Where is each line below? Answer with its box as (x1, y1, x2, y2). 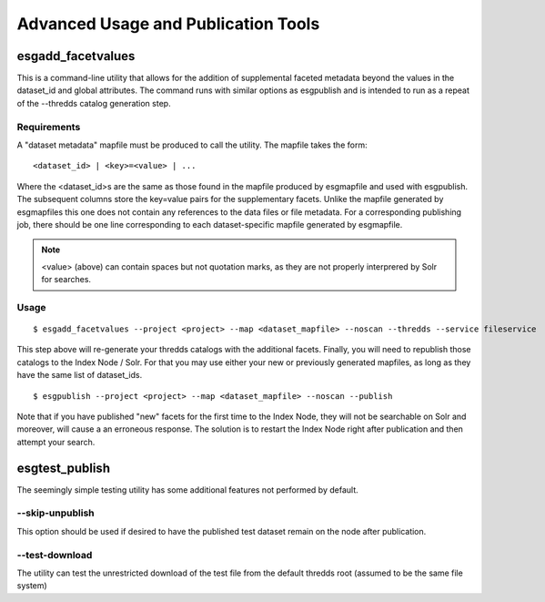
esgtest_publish (16, 460, 111, 475)
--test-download (16, 548, 93, 561)
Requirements (16, 120, 81, 133)
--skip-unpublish (16, 506, 95, 519)
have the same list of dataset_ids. (16, 370, 143, 381)
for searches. (41, 274, 91, 285)
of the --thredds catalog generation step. (16, 97, 172, 108)
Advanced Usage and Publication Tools (16, 14, 320, 34)
